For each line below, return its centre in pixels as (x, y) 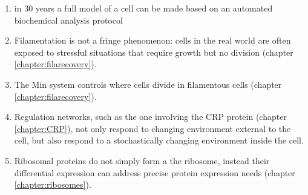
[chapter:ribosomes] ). (53, 184)
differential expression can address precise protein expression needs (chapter (155, 172)
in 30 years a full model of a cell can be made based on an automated (143, 8)
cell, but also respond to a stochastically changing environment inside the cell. (159, 140)
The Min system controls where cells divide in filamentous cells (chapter (148, 84)
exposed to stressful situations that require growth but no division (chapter (154, 52)
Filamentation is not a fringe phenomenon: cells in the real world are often (152, 40)
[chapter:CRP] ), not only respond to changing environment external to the (152, 128)
